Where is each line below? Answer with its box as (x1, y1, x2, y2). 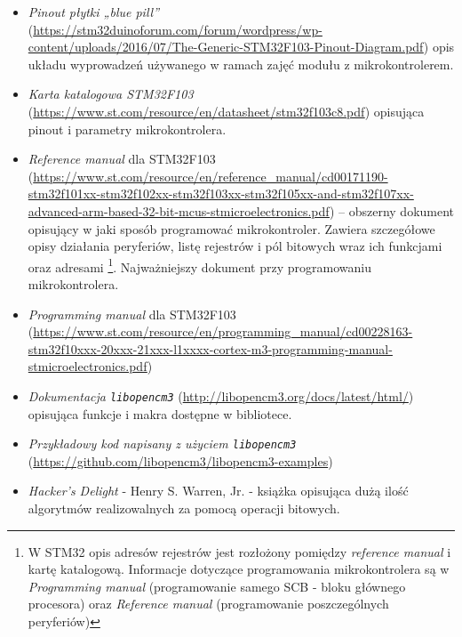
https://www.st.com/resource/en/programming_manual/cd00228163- (33, 322, 413, 341)
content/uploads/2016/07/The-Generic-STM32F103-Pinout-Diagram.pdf (28, 37, 424, 56)
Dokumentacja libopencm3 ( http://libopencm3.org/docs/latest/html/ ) (28, 386, 414, 405)
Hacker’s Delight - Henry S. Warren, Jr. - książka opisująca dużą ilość (28, 481, 409, 500)
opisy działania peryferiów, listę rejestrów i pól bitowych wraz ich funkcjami (28, 237, 442, 255)
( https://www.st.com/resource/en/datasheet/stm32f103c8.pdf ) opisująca (28, 101, 425, 120)
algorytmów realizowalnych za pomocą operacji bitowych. (28, 499, 340, 518)
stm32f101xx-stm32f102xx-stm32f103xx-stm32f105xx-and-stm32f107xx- (28, 184, 414, 203)
